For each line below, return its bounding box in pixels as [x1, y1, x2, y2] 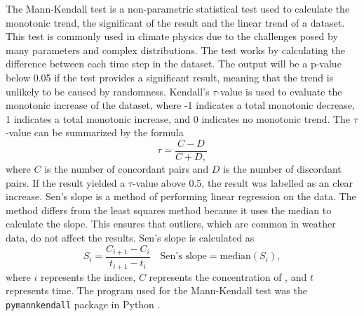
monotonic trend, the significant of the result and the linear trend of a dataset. [6, 15, 345, 29]
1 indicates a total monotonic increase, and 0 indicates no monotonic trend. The [6, 111, 351, 126]
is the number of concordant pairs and [44, 162, 209, 176]
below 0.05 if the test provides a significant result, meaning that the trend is [6, 70, 334, 84]
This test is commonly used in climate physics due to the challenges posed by [6, 29, 338, 44]
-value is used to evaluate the [217, 84, 342, 98]
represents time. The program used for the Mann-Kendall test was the [6, 283, 307, 298]
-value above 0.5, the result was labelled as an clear [132, 175, 353, 190]
